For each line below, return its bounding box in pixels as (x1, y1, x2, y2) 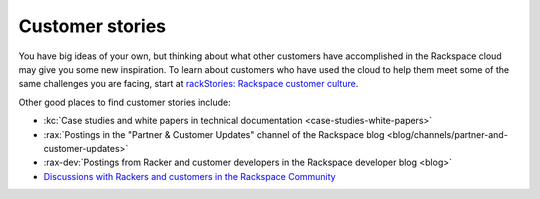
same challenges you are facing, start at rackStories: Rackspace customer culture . (18, 78, 359, 90)
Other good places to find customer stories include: (18, 96, 232, 108)
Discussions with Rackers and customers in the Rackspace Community (43, 170, 336, 182)
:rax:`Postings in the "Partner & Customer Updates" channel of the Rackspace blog (43, 128, 385, 140)
